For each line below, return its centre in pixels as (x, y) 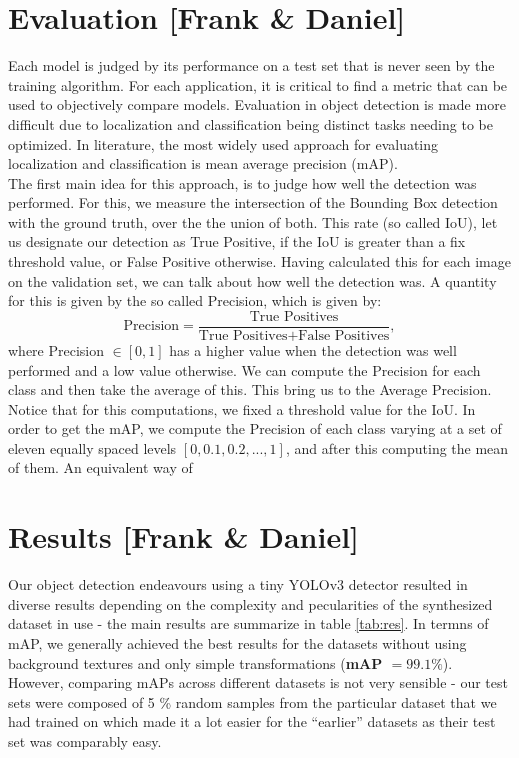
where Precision (56, 349)
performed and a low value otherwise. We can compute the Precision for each (244, 369)
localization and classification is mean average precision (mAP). (203, 163)
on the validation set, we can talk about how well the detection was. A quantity (252, 280)
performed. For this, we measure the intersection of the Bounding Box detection (253, 202)
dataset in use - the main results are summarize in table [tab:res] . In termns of (248, 623)
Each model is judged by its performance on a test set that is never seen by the (251, 65)
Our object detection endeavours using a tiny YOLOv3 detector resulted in (238, 584)
